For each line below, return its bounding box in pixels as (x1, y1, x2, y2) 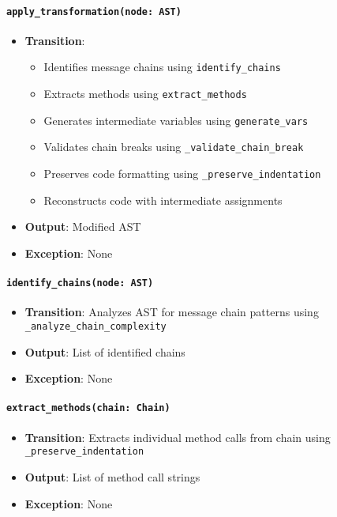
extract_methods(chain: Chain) (6, 402, 170, 414)
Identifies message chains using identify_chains (43, 58, 281, 75)
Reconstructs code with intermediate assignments (43, 191, 283, 208)
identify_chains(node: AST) (6, 277, 154, 289)
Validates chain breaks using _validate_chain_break (43, 138, 304, 155)
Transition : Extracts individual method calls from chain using (24, 428, 331, 445)
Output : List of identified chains (24, 343, 185, 360)
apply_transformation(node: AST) (6, 6, 182, 17)
